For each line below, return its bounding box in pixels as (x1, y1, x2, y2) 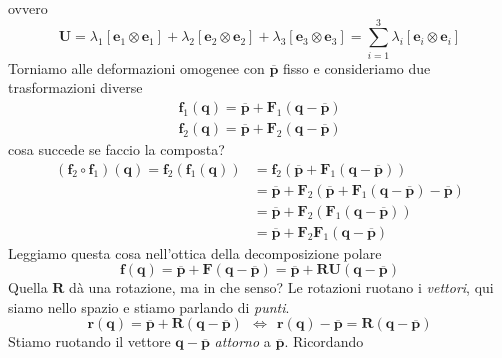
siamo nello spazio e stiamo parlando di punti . (8, 296, 290, 317)
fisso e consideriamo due (283, 57, 431, 78)
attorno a (214, 331, 271, 352)
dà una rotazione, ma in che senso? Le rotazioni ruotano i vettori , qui (69, 277, 494, 298)
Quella (8, 277, 48, 298)
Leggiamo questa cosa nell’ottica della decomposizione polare (8, 242, 382, 263)
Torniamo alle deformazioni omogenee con (8, 57, 265, 78)
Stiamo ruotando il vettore (8, 331, 171, 352)
